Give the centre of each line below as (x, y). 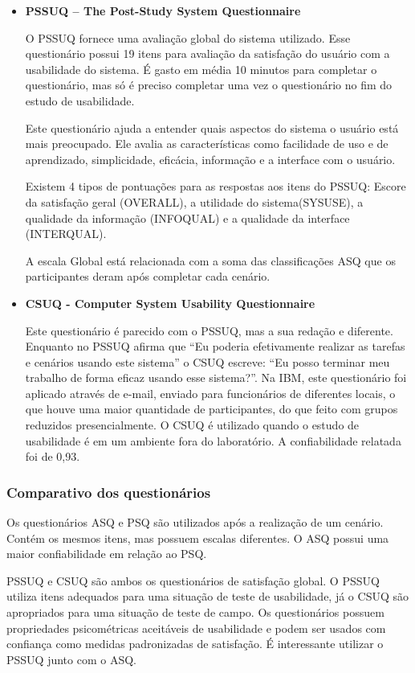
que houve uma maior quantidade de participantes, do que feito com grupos (212, 409)
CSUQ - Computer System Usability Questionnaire (170, 303)
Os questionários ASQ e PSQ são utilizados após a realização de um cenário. (195, 522)
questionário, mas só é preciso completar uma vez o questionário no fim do (209, 85)
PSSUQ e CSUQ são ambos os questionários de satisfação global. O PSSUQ (193, 580)
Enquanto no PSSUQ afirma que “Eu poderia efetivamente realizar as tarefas (215, 346)
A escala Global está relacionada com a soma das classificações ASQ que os (210, 260)
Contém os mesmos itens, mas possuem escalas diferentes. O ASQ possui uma (198, 538)
